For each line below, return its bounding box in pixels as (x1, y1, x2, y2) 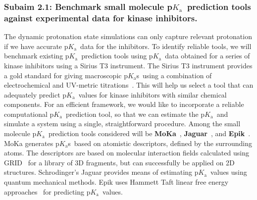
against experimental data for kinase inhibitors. (4, 11, 198, 24)
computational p (4, 108, 54, 119)
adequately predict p (4, 89, 67, 100)
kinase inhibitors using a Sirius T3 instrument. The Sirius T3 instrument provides (4, 60, 253, 70)
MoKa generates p (4, 138, 59, 148)
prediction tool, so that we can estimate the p (65, 108, 205, 119)
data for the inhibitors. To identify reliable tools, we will (80, 41, 252, 51)
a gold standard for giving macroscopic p (4, 70, 128, 80)
